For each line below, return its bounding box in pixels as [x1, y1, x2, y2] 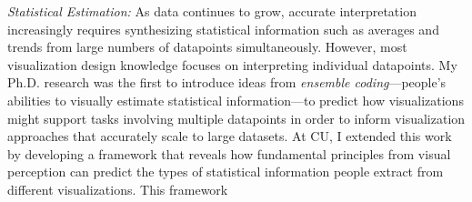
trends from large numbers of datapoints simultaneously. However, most [7, 37, 407, 56]
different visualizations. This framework [7, 179, 228, 198]
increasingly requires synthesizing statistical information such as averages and [7, 19, 439, 38]
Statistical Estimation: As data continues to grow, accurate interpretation [7, 2, 417, 20]
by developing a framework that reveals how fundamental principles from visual [7, 144, 451, 163]
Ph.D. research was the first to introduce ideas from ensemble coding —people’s [7, 73, 447, 92]
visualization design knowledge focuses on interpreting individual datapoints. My [7, 55, 457, 74]
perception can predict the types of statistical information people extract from [7, 162, 444, 181]
